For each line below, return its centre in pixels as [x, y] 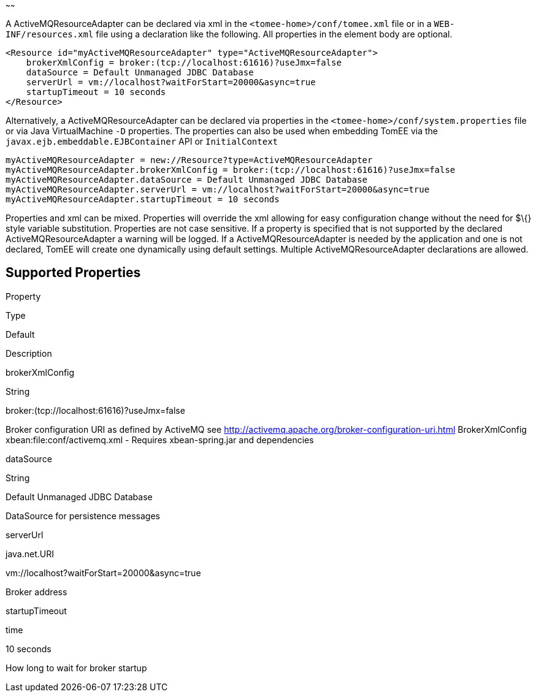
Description [29, 353]
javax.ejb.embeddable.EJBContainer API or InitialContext [142, 141]
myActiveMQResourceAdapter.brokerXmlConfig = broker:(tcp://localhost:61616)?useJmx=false [231, 170]
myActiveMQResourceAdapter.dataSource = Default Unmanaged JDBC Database [187, 180]
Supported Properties [73, 273]
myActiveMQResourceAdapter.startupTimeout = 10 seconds [143, 199]
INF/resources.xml [50, 34]
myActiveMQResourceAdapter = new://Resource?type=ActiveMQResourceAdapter [189, 160]
